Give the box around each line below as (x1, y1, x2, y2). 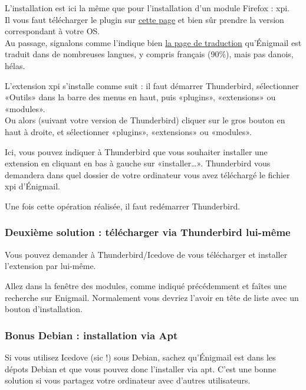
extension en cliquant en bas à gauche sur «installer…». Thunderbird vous (5, 157, 271, 169)
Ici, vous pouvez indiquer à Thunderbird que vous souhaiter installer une (5, 145, 268, 158)
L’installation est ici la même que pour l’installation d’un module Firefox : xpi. (5, 2, 289, 14)
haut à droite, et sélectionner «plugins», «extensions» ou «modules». (5, 125, 252, 137)
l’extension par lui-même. (5, 260, 96, 272)
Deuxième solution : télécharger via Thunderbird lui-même (5, 225, 291, 240)
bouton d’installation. (5, 303, 83, 315)
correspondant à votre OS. (5, 25, 100, 37)
